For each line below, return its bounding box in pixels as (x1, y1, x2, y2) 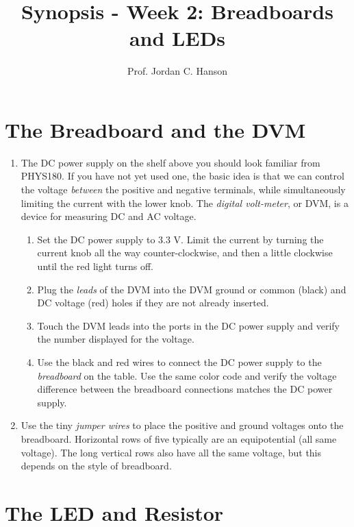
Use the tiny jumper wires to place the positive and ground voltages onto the (21, 418, 344, 432)
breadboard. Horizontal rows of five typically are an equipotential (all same (21, 431, 337, 445)
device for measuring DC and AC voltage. (21, 209, 197, 223)
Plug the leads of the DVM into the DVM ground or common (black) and (37, 282, 346, 296)
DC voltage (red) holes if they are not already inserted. (37, 295, 269, 310)
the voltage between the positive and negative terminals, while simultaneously (21, 182, 346, 197)
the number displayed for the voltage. (37, 332, 194, 346)
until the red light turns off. (37, 259, 153, 273)
